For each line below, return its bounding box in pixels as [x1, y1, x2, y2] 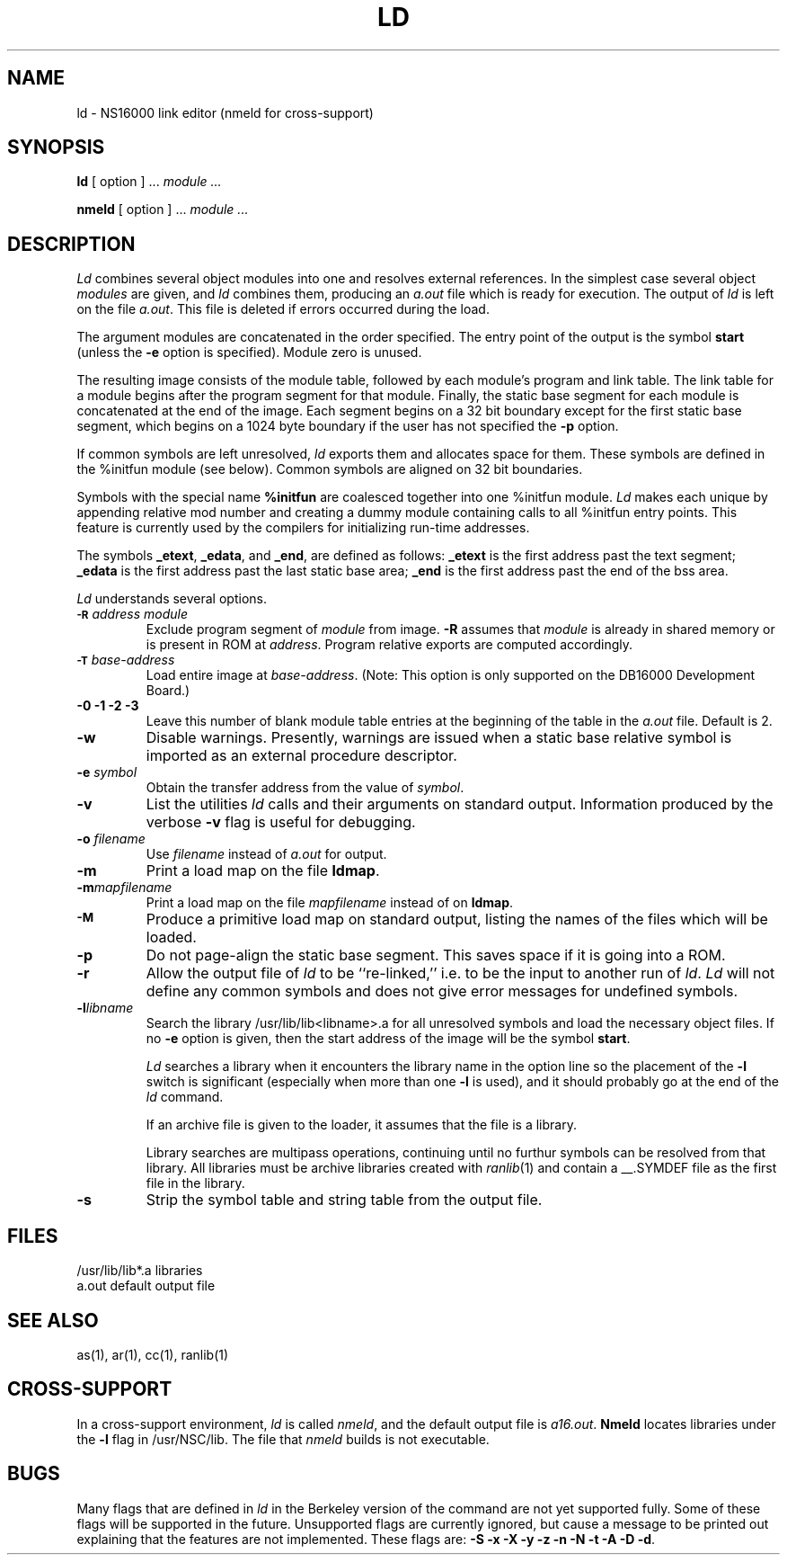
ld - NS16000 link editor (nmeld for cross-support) [76, 104, 374, 120]
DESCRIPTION [7, 232, 136, 255]
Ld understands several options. [76, 591, 267, 607]
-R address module [76, 606, 188, 622]
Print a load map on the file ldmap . [146, 861, 380, 880]
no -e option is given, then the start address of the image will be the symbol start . [146, 1031, 631, 1047]
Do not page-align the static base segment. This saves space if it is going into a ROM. [146, 946, 726, 965]
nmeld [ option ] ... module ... [76, 201, 249, 218]
